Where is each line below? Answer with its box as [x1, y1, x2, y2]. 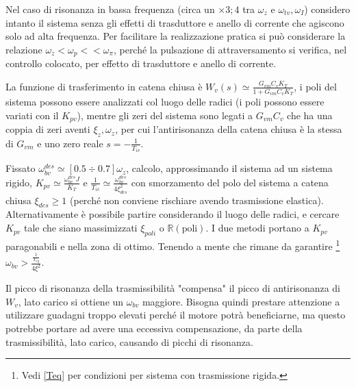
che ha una [287, 108, 333, 122]
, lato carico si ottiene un [18, 294, 124, 308]
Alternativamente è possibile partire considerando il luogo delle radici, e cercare [5, 207, 340, 221]
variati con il [5, 108, 59, 122]
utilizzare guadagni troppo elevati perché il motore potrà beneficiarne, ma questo [5, 308, 346, 322]
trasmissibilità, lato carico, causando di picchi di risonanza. [5, 334, 253, 349]
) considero [304, 2, 351, 16]
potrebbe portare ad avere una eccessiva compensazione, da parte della [5, 321, 303, 336]
